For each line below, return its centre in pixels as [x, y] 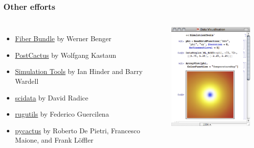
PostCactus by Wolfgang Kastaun [66, 55]
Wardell [27, 81]
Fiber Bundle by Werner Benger [63, 38]
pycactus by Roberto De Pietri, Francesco [78, 130]
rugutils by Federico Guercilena [62, 114]
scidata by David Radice [52, 97]
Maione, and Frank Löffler [54, 140]
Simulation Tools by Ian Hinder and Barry [79, 71]
